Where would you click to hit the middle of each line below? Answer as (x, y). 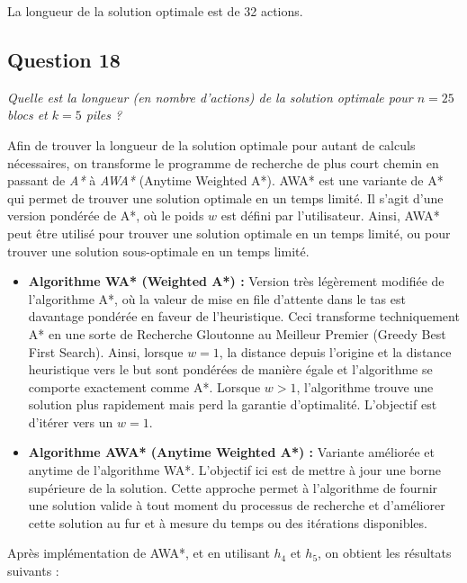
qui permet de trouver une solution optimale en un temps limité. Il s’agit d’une (225, 197)
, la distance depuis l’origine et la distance (335, 351)
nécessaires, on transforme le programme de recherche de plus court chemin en (223, 162)
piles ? (104, 115)
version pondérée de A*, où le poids (106, 215)
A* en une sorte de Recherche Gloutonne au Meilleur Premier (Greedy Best (237, 333)
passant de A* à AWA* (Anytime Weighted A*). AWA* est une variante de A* (225, 180)
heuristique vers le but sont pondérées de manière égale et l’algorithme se (230, 369)
